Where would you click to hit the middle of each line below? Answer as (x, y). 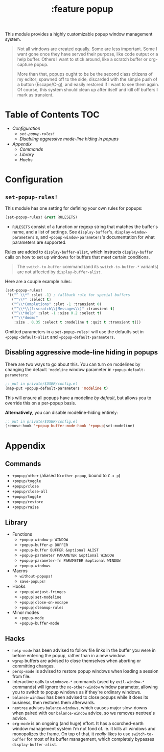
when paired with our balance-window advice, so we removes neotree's (83, 713)
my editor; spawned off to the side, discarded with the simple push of (87, 79)
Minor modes (25, 612)
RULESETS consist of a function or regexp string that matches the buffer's (85, 227)
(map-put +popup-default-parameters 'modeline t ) (57, 388)
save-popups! (33, 582)
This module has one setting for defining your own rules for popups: (74, 208)
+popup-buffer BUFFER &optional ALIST (59, 550)
